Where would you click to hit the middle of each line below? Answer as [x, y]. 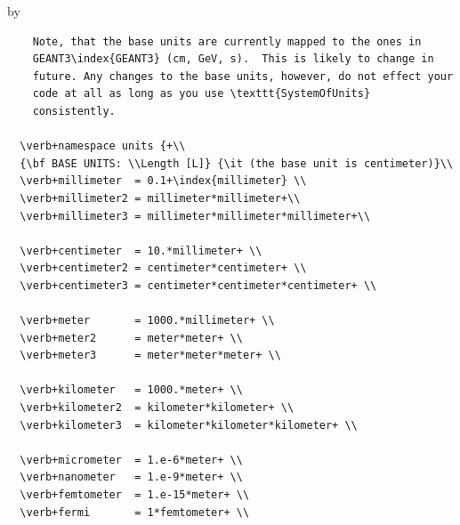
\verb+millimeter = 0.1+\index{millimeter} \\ [163, 181]
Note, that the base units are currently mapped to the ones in [227, 41]
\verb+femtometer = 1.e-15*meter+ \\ [135, 495]
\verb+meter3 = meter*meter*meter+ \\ [150, 355]
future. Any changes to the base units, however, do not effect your [243, 76]
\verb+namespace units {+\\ [103, 146]
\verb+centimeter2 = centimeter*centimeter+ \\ [163, 268]
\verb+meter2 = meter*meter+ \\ [131, 338]
